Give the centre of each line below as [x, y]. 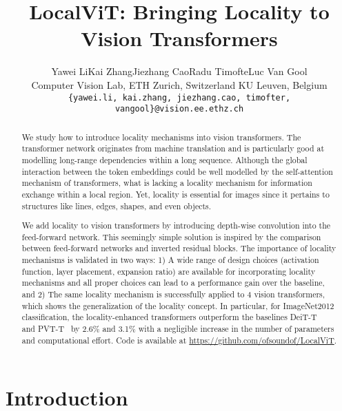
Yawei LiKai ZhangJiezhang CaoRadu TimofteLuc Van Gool [179, 71]
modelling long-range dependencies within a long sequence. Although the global [164, 159]
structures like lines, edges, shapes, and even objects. [117, 205]
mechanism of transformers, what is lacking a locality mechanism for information [167, 183]
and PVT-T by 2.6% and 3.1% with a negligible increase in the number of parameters [178, 328]
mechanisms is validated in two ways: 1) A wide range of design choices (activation [170, 260]
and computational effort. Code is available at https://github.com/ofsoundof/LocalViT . [179, 340]
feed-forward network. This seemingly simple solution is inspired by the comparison [171, 236]
